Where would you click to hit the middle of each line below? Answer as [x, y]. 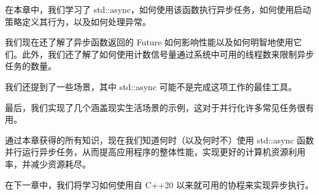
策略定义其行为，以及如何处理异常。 [78, 21]
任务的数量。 [31, 66]
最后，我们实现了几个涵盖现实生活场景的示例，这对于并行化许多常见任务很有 [159, 107]
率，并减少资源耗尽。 [48, 163]
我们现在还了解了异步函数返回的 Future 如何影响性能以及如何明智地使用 [149, 42]
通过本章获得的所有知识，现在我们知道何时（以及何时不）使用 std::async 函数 [159, 140]
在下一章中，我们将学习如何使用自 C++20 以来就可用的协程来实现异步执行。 [159, 184]
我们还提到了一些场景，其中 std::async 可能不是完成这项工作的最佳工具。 [151, 86]
